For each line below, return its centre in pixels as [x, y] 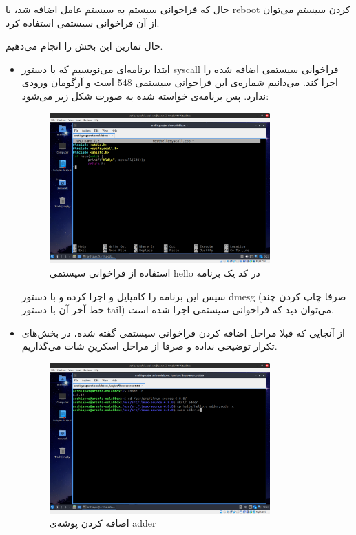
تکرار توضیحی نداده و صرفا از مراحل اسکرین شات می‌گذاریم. [149, 346]
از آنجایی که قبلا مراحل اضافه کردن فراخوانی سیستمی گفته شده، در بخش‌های [183, 332]
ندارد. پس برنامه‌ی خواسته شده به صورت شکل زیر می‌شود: [145, 95]
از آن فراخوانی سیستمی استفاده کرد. [83, 22]
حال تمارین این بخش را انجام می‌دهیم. [84, 46]
